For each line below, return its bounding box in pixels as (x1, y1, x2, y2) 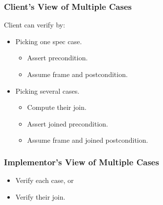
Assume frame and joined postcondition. (27, 135, 148, 145)
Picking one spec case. (15, 36, 82, 46)
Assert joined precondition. (27, 118, 108, 128)
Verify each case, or (15, 175, 74, 185)
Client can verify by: (4, 20, 65, 30)
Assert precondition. (27, 52, 88, 63)
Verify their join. (15, 191, 66, 202)
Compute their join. (27, 102, 87, 112)
